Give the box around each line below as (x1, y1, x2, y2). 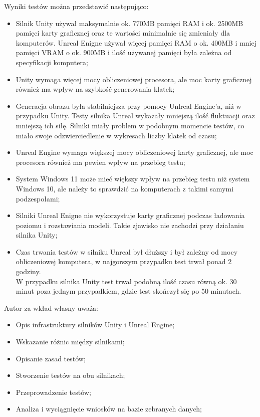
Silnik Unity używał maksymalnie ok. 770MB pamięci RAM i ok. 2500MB (16, 18, 243, 28)
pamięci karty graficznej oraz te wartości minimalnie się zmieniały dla (16, 28, 230, 38)
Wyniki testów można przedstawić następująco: (4, 1, 149, 11)
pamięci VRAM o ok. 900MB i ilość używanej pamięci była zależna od (16, 47, 232, 58)
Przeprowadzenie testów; (16, 386, 91, 397)
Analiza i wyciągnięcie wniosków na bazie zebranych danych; (16, 403, 202, 414)
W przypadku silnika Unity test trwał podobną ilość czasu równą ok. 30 (16, 276, 237, 286)
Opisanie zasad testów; (16, 353, 86, 363)
